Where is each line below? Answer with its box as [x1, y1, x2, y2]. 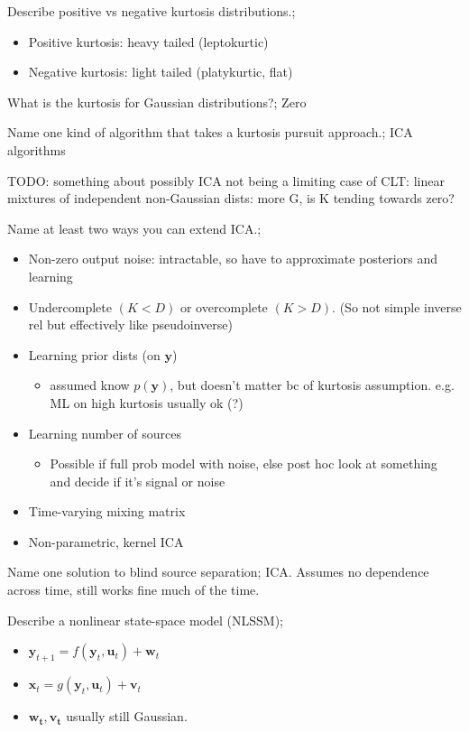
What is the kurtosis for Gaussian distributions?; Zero [7, 92, 307, 111]
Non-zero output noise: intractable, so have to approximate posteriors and [28, 249, 437, 268]
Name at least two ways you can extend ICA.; [7, 218, 262, 237]
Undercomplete [28, 297, 113, 316]
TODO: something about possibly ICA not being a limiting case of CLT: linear [7, 171, 445, 190]
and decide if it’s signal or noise [50, 471, 225, 490]
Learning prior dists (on [28, 345, 161, 364]
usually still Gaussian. [66, 707, 188, 726]
